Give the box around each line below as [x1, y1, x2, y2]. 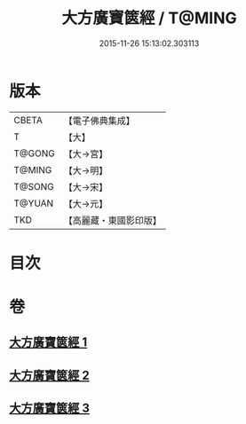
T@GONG [13, 147, 55, 160]
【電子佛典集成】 [63, 114, 135, 127]
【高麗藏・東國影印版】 [63, 214, 162, 226]
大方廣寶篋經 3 [9, 401, 91, 416]
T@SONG [13, 180, 55, 192]
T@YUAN [13, 197, 54, 209]
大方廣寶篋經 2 [9, 367, 91, 382]
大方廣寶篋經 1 [9, 334, 88, 350]
